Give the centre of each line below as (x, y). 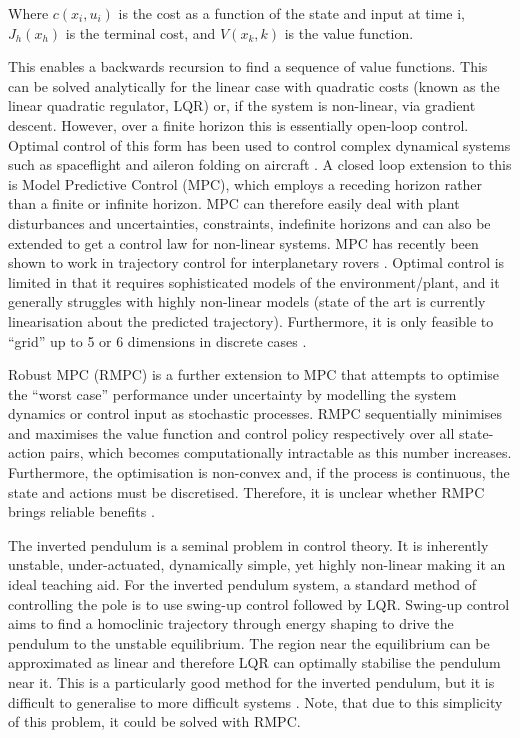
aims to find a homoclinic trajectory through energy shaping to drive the (231, 623)
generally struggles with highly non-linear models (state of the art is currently (247, 301)
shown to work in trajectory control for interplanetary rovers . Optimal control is (256, 262)
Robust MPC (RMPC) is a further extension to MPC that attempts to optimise (254, 374)
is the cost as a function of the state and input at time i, (291, 13)
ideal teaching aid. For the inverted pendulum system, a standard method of (242, 584)
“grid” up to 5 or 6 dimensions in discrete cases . (157, 340)
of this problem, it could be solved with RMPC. (154, 721)
